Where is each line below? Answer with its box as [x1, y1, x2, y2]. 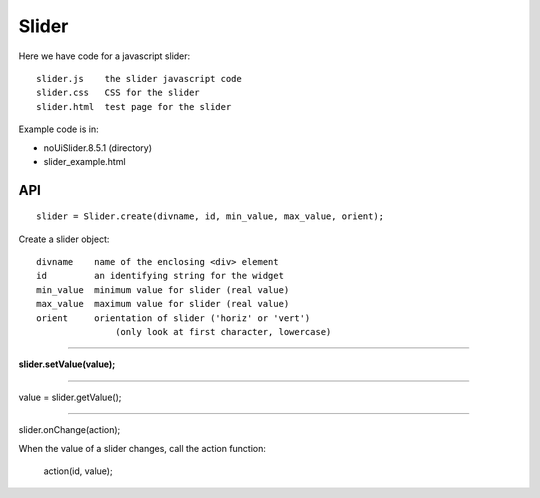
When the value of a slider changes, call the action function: [18, 442, 267, 454]
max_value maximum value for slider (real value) [36, 298, 290, 310]
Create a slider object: [18, 233, 110, 245]
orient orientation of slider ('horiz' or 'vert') [36, 312, 311, 324]
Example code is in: [18, 123, 99, 135]
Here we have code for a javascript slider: [18, 50, 191, 62]
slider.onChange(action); [18, 424, 121, 436]
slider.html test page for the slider [36, 101, 232, 112]
